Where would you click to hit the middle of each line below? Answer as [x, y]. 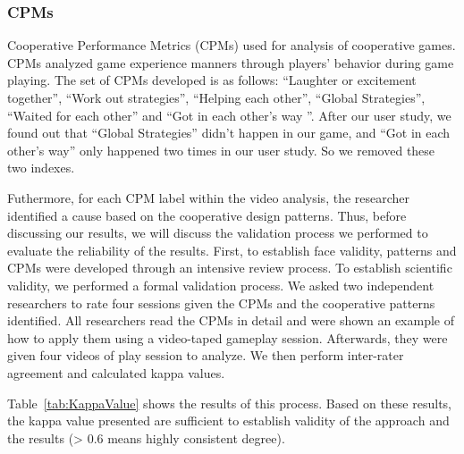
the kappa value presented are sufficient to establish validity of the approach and [228, 420]
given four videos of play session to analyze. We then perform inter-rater [206, 355]
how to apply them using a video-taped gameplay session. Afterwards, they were [228, 337]
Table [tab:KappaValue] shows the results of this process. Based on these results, [229, 403]
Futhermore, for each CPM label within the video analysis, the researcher [209, 197]
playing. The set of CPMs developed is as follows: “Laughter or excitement [212, 80]
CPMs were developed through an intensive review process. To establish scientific [230, 268]
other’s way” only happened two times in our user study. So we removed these [221, 150]
